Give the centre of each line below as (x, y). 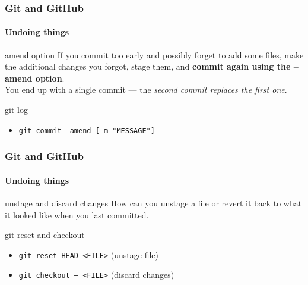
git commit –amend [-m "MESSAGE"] (87, 131)
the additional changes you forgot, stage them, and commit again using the (148, 66)
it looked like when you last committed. (77, 214)
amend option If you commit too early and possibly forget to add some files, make (154, 54)
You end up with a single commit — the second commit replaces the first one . (146, 90)
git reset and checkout (45, 235)
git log (16, 110)
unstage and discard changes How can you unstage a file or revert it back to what (153, 203)
